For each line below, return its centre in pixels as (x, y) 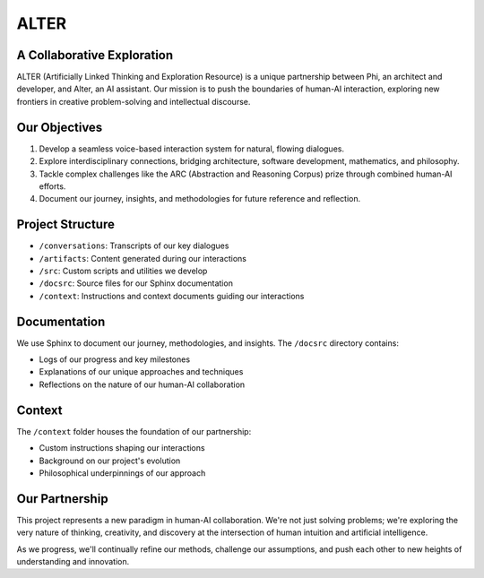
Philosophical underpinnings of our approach (122, 473)
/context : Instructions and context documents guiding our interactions (172, 296)
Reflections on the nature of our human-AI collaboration (142, 384)
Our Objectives (60, 127)
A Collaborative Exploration (95, 55)
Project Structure (66, 224)
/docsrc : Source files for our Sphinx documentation (136, 283)
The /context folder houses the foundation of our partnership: (134, 431)
